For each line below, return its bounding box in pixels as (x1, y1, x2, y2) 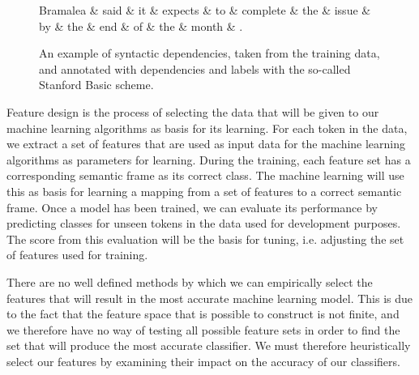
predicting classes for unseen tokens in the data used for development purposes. (6, 215, 401, 232)
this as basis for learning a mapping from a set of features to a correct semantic (6, 182, 402, 199)
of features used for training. (6, 246, 148, 263)
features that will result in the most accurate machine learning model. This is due (6, 289, 413, 306)
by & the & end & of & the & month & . (39, 17, 243, 34)
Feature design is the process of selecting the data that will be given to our (6, 103, 379, 120)
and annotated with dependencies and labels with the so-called (39, 60, 351, 77)
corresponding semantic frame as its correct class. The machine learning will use (6, 167, 404, 184)
